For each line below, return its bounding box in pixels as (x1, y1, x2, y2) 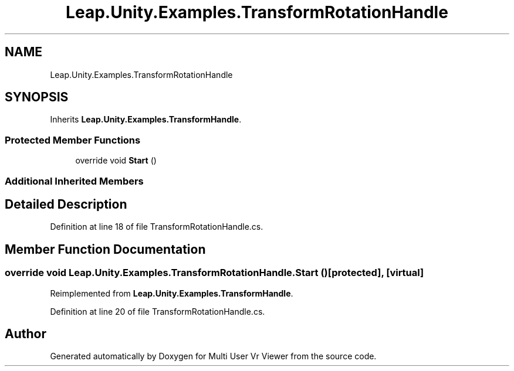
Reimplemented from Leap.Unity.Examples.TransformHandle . (50, 288, 293, 298)
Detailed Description (5, 196, 127, 212)
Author (5, 326, 46, 342)
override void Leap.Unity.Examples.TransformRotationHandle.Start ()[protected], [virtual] (5, 267, 424, 279)
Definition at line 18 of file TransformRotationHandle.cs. (50, 222, 263, 232)
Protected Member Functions (5, 134, 141, 146)
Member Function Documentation (5, 241, 206, 257)
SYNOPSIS (5, 90, 69, 105)
